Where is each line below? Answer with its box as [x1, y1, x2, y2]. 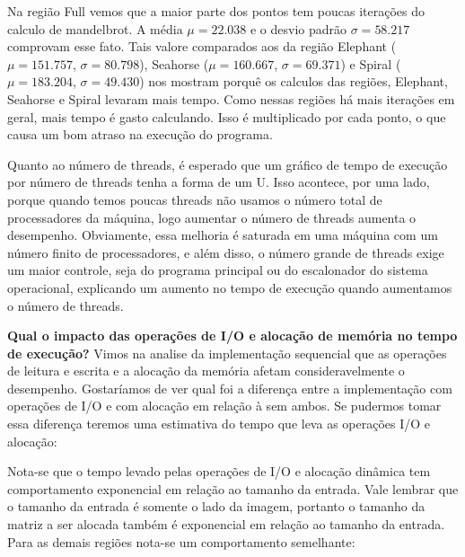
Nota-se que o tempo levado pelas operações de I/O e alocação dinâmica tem [7, 462, 431, 481]
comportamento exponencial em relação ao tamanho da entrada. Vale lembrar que [7, 479, 459, 498]
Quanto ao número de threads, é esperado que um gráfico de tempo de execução [7, 155, 448, 173]
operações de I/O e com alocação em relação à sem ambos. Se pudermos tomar [7, 396, 442, 415]
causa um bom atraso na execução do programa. [7, 125, 273, 144]
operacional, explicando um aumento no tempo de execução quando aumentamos [7, 278, 452, 296]
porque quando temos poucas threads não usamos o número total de [7, 190, 382, 208]
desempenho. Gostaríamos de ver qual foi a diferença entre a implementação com [7, 378, 452, 397]
